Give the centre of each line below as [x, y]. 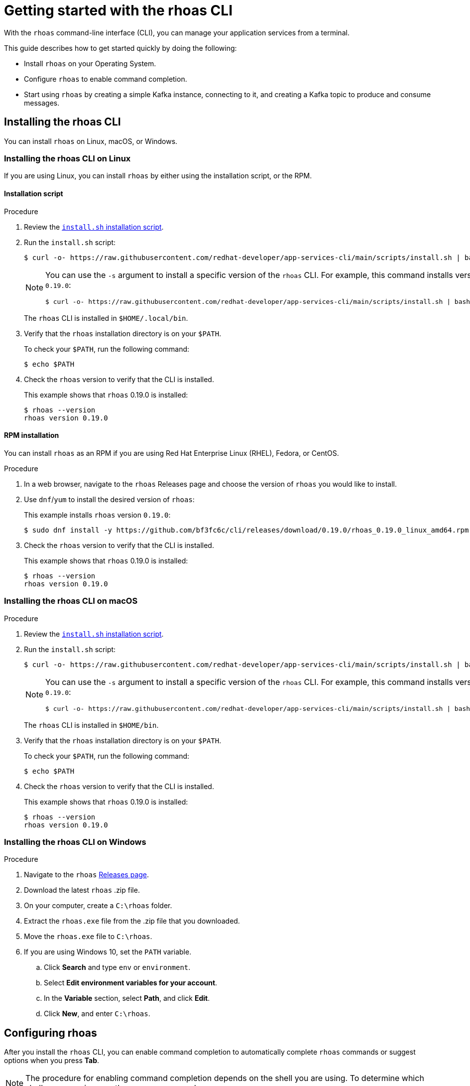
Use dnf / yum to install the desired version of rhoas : [109, 499]
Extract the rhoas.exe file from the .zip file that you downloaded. [132, 921]
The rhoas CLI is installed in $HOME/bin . [91, 725]
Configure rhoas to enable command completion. [106, 79]
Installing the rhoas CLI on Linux [67, 158]
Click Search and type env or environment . [117, 967]
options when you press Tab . [52, 1061]
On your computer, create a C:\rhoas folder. [98, 906]
